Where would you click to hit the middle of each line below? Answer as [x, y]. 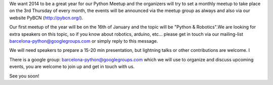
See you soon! [24, 76]
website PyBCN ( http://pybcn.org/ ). [46, 18]
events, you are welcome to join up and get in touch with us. [72, 67]
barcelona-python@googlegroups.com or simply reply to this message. [84, 41]
